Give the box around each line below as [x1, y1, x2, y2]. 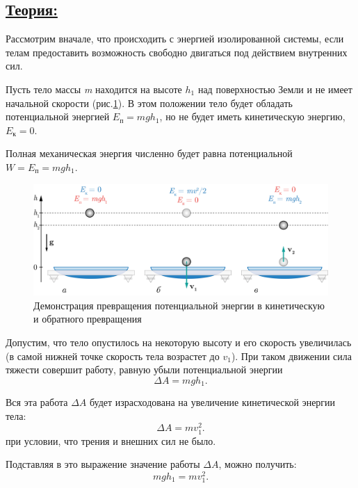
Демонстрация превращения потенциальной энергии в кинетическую [33, 298, 325, 312]
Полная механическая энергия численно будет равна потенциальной [6, 146, 293, 161]
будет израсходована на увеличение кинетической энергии [89, 395, 336, 409]
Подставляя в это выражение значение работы [6, 457, 200, 471]
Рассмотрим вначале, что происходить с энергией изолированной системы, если [6, 31, 344, 46]
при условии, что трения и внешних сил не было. [6, 433, 216, 448]
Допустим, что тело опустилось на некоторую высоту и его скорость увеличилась [6, 334, 352, 349]
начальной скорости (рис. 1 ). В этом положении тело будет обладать [6, 95, 293, 110]
